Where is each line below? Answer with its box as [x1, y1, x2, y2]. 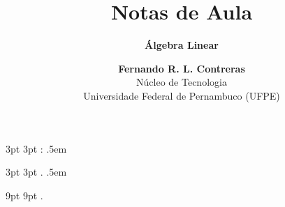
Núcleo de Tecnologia [136, 75, 227, 89]
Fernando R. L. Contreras [118, 61, 245, 75]
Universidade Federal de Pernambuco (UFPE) [83, 88, 280, 102]
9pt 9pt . [6, 187, 43, 202]
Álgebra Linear [145, 38, 219, 52]
